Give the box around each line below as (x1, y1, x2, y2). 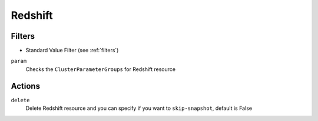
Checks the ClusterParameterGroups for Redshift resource (25, 65, 176, 73)
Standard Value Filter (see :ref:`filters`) (25, 47, 119, 54)
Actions (11, 81, 41, 91)
